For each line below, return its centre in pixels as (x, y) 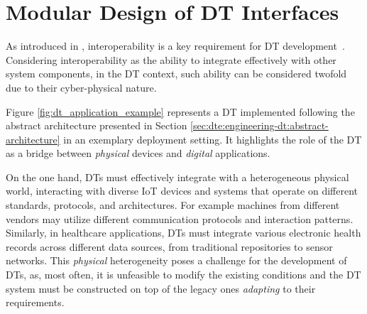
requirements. (35, 302)
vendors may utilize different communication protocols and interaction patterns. (180, 218)
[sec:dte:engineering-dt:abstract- (259, 125)
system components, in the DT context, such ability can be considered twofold (176, 74)
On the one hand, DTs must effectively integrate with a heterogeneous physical (177, 177)
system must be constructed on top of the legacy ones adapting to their (161, 288)
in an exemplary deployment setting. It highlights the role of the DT (213, 139)
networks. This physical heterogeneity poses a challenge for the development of (176, 260)
